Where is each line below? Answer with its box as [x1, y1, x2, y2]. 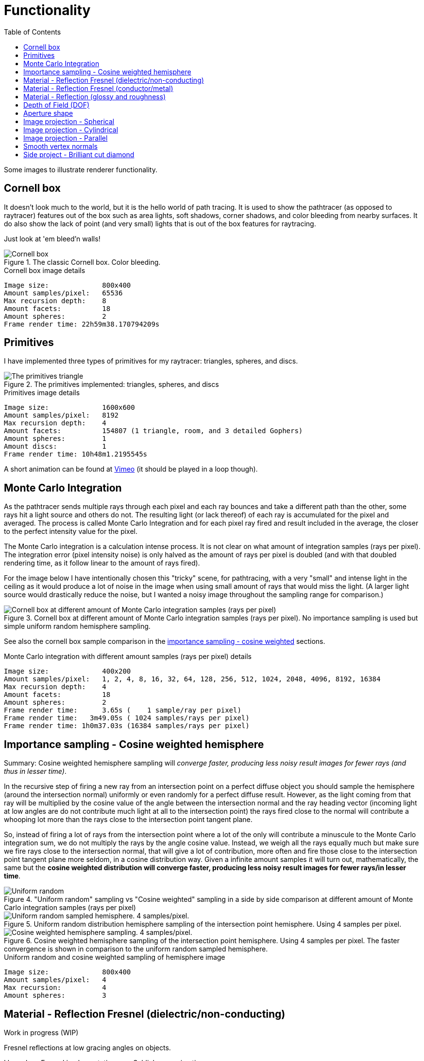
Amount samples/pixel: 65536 [4, 289, 123, 297]
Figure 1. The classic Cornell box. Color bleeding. [4, 257, 161, 266]
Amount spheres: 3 [4, 991, 106, 1000]
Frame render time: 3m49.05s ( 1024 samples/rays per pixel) [4, 714, 250, 722]
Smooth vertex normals [23, 142, 98, 150]
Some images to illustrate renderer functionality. [4, 165, 157, 174]
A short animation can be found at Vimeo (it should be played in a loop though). [4, 465, 258, 474]
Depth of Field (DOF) [23, 100, 90, 109]
